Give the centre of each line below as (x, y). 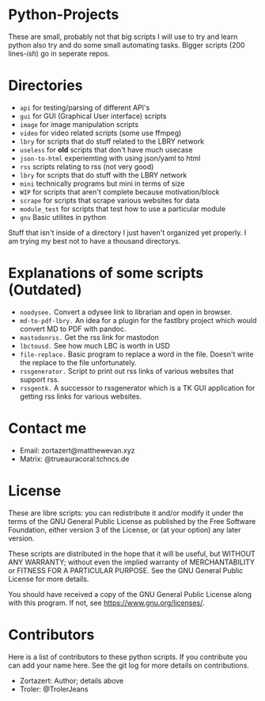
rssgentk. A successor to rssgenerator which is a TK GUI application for (137, 387)
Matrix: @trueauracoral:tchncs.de (74, 459)
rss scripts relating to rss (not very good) (87, 166)
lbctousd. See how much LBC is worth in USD (95, 345)
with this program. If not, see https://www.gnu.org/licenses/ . (106, 603)
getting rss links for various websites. (81, 396)
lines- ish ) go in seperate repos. (59, 53)
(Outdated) (45, 290)
